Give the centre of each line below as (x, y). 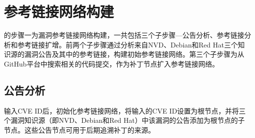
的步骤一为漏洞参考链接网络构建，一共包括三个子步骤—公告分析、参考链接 (124, 35)
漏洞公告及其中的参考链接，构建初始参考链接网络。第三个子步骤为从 (134, 54)
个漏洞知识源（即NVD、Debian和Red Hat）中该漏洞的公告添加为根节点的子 (124, 120)
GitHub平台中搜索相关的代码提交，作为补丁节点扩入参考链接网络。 (112, 63)
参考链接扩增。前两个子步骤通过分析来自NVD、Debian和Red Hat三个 (127, 44)
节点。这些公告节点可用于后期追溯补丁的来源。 (79, 129)
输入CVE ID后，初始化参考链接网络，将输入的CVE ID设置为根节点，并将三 (125, 110)
